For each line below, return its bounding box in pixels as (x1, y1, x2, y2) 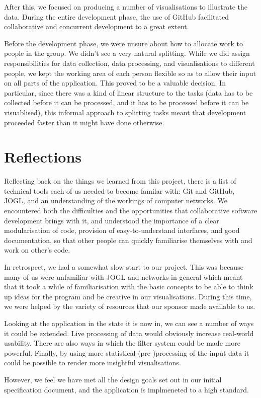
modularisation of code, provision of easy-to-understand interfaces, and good (4, 225, 240, 235)
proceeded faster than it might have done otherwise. (4, 117, 164, 127)
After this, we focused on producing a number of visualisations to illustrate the (4, 2, 248, 12)
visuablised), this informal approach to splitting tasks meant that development (4, 107, 246, 117)
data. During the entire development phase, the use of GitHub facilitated (4, 11, 229, 22)
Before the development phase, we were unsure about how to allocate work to (4, 38, 243, 48)
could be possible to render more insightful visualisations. (4, 357, 181, 368)
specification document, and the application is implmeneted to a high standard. (4, 384, 249, 394)
